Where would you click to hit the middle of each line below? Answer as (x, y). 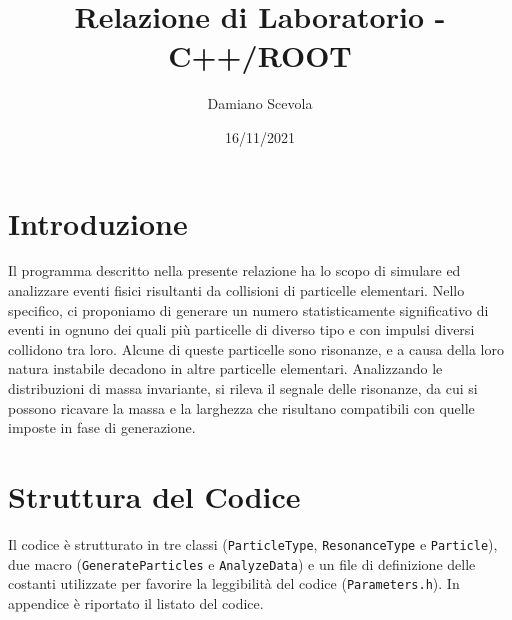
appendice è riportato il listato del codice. (136, 602)
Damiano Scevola (260, 103)
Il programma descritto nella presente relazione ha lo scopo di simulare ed (234, 270)
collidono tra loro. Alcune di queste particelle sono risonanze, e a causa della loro (256, 348)
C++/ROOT (260, 55)
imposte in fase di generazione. (102, 427)
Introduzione (98, 222)
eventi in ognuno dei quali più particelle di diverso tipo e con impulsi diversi (241, 329)
